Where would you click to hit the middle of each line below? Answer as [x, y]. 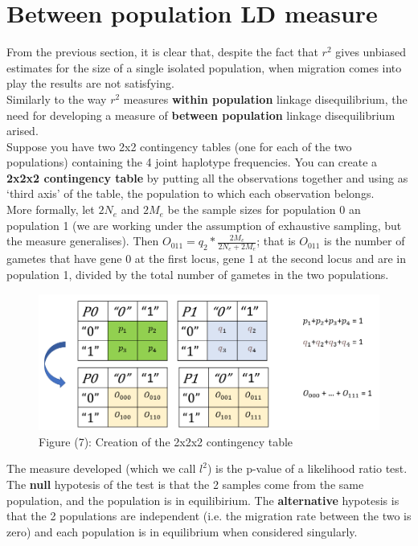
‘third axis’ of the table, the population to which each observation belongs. [191, 193]
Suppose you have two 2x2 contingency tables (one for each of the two [179, 146]
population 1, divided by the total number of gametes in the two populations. [198, 275]
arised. [23, 131]
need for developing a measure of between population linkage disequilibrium [201, 115]
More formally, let [51, 209]
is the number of [365, 241]
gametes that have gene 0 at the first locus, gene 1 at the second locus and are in [206, 259]
